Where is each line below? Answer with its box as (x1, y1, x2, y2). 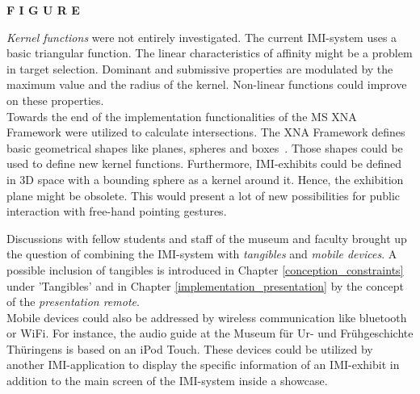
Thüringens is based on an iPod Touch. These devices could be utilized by (6, 340, 373, 357)
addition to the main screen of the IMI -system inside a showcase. (6, 372, 328, 389)
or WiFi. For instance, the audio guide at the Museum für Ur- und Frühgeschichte (6, 325, 414, 342)
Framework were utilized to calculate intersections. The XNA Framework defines (6, 124, 405, 140)
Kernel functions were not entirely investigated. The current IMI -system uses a (6, 28, 397, 45)
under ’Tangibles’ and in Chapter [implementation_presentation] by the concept (6, 277, 404, 294)
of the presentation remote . (6, 293, 140, 310)
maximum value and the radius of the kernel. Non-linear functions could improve (6, 76, 407, 93)
